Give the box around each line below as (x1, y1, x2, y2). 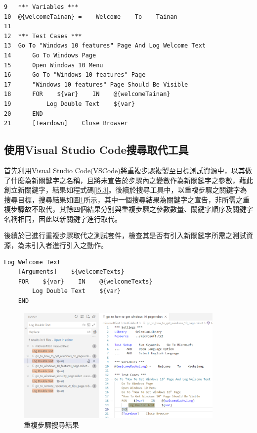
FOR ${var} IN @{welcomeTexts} (18, 278, 153, 285)
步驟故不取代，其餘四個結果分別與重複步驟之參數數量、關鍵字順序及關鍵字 (10, 204, 253, 214)
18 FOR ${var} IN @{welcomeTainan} (4, 91, 171, 98)
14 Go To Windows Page (4, 51, 96, 59)
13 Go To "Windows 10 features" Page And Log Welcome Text (4, 42, 206, 49)
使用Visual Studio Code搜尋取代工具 (4, 142, 189, 157)
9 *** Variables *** (4, 3, 79, 10)
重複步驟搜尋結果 (24, 420, 79, 430)
